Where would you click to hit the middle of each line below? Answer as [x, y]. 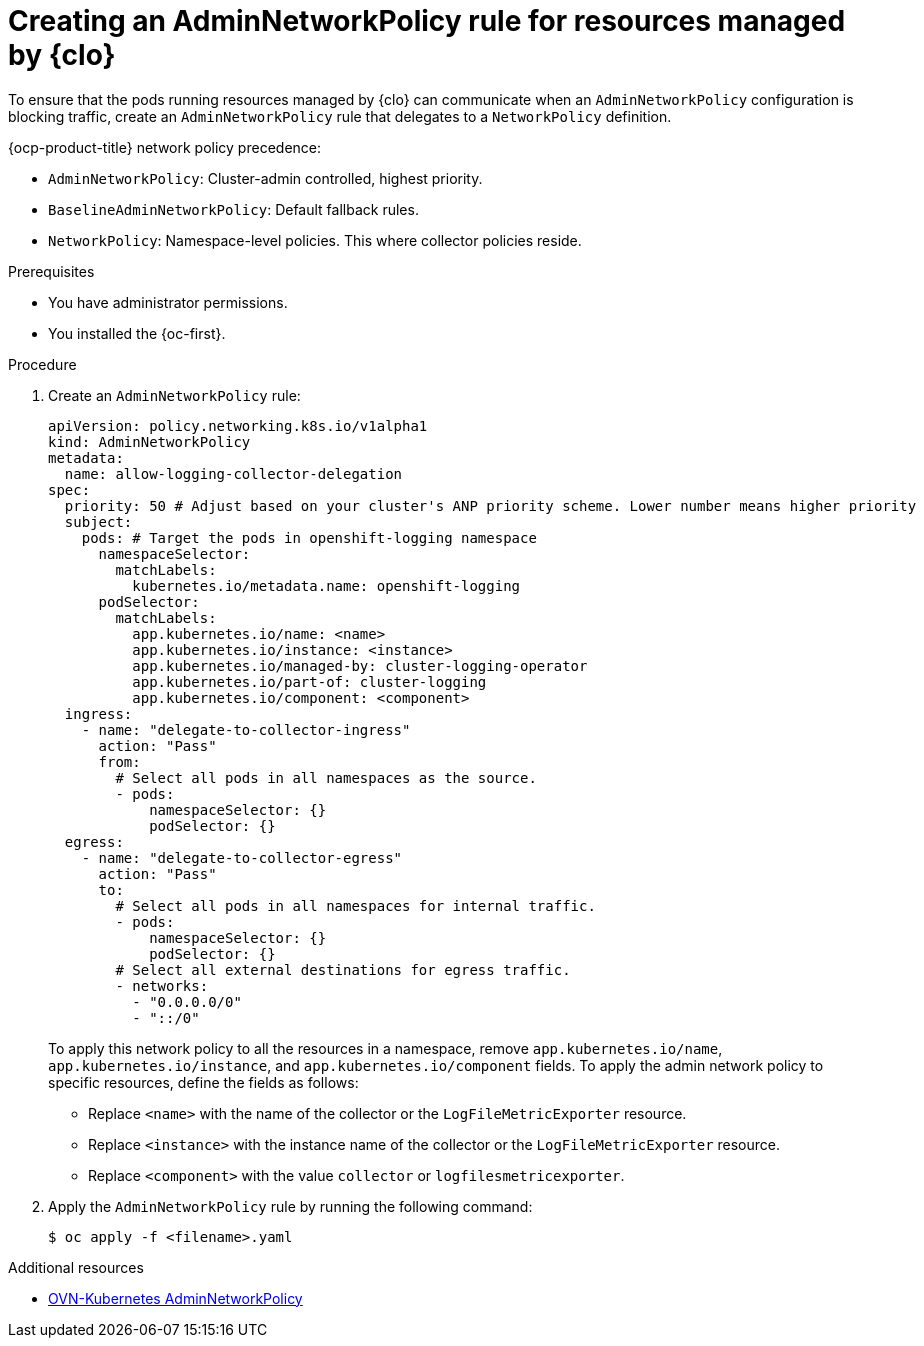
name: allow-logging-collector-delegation [233, 473]
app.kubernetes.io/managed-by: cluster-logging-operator [360, 665]
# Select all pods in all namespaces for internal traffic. [355, 905]
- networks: [162, 985]
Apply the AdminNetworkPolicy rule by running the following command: [290, 1206]
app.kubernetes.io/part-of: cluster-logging [309, 681]
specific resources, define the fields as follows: [203, 1082]
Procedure [42, 364]
